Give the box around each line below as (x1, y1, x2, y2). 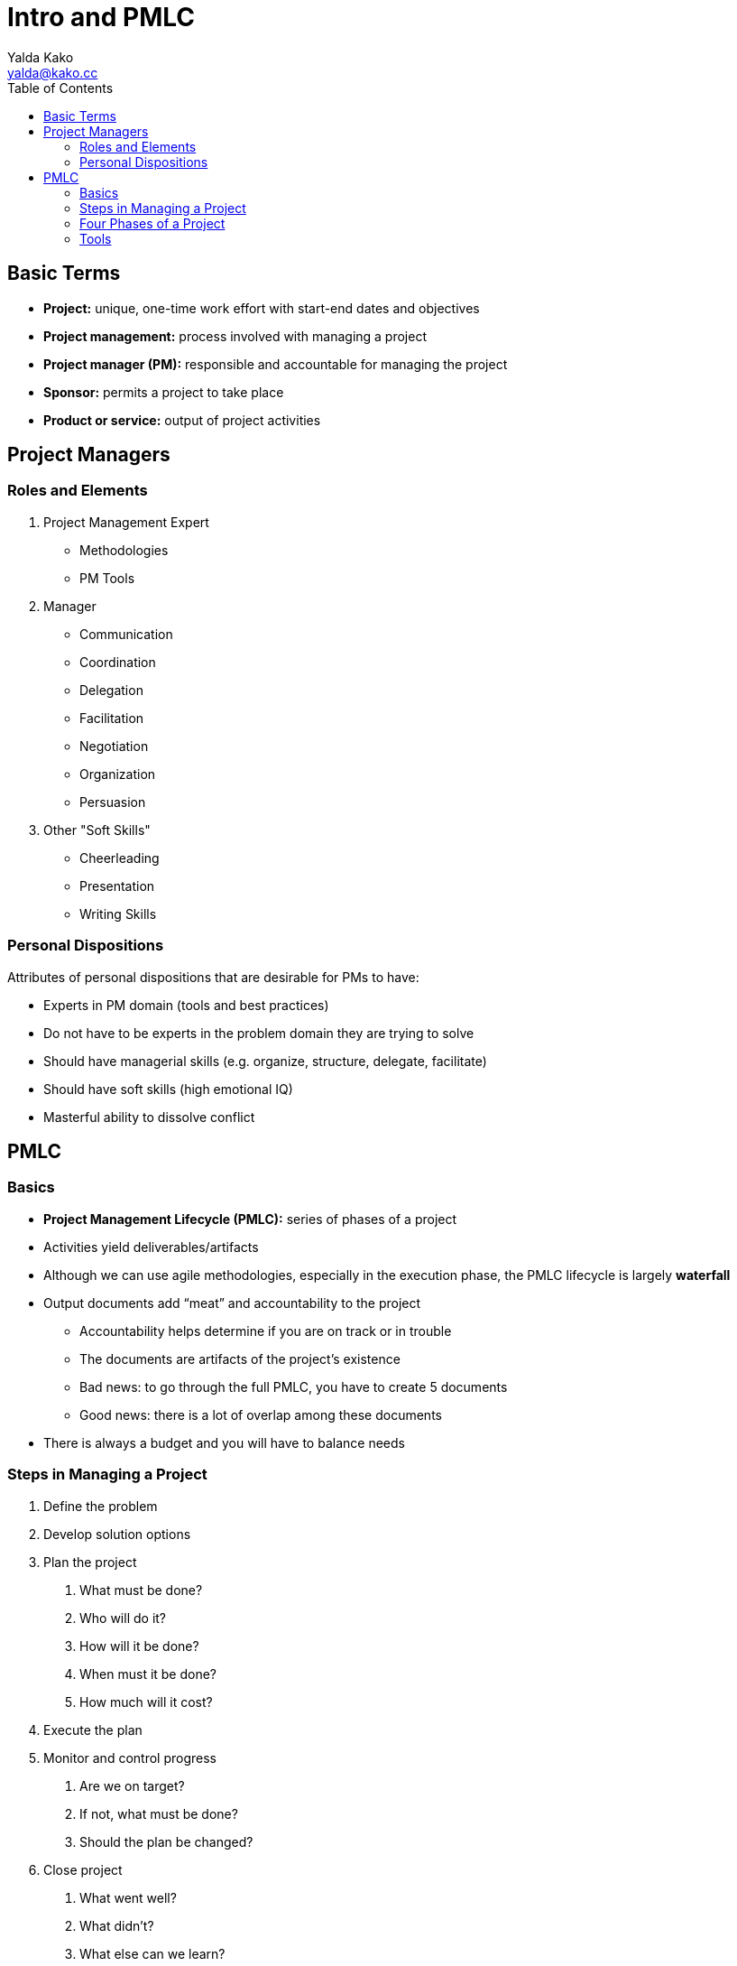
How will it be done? (79, 1637, 199, 1654)
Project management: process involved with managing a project (43, 328, 428, 344)
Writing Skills (79, 905, 157, 922)
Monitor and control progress (43, 1749, 216, 1766)
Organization (79, 765, 156, 782)
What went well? (79, 1889, 177, 1906)
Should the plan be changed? (79, 1833, 253, 1850)
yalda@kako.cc (7, 64, 98, 80)
